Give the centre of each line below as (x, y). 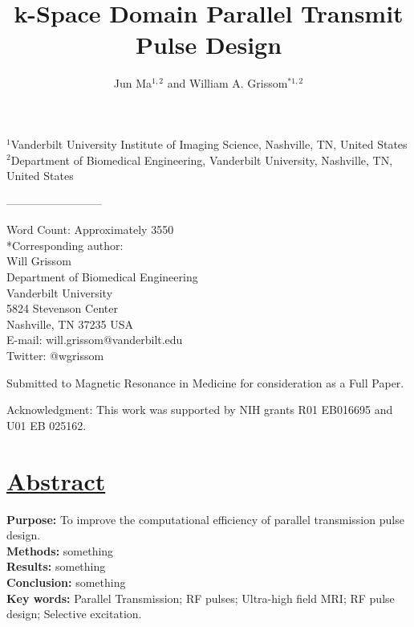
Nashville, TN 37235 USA (70, 324)
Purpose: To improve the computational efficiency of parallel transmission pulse (205, 519)
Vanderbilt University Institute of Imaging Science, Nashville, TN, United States (209, 143)
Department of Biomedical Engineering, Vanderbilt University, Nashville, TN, (202, 160)
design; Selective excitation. (74, 614)
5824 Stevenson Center (62, 308)
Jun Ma (133, 83)
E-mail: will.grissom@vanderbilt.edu (95, 340)
